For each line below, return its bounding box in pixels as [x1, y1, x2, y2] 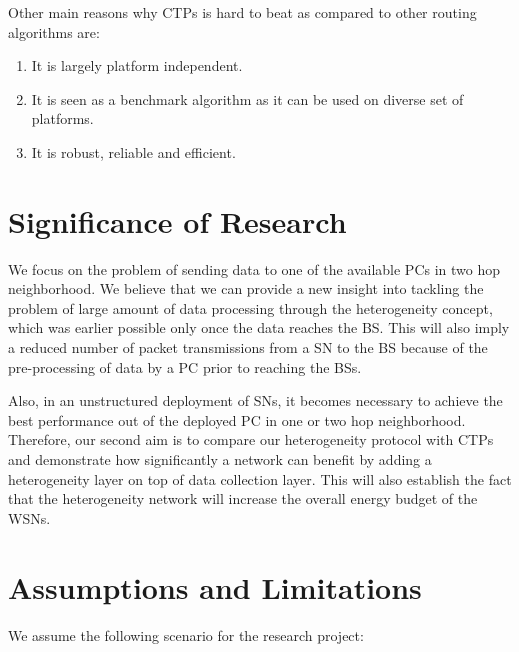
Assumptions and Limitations [8, 566, 422, 607]
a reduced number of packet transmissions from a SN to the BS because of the [8, 337, 488, 358]
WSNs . [8, 507, 51, 528]
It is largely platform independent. [31, 55, 243, 76]
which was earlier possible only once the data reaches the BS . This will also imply [8, 317, 510, 338]
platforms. [31, 108, 94, 129]
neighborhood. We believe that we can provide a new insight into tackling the [8, 278, 484, 299]
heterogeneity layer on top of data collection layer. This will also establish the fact [8, 468, 512, 489]
